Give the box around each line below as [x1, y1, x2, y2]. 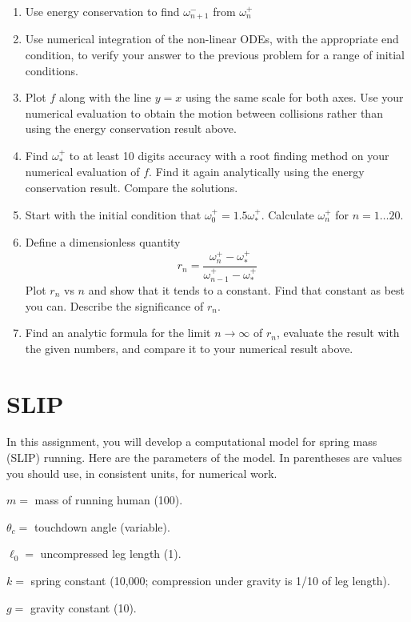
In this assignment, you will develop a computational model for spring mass [6, 433, 377, 450]
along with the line [58, 89, 152, 106]
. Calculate [261, 206, 314, 223]
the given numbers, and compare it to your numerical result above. [25, 339, 353, 356]
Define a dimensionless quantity [25, 234, 181, 251]
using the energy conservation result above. [25, 120, 237, 137]
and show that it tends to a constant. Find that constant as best [88, 281, 405, 298]
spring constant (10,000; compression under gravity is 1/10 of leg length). [30, 572, 390, 589]
